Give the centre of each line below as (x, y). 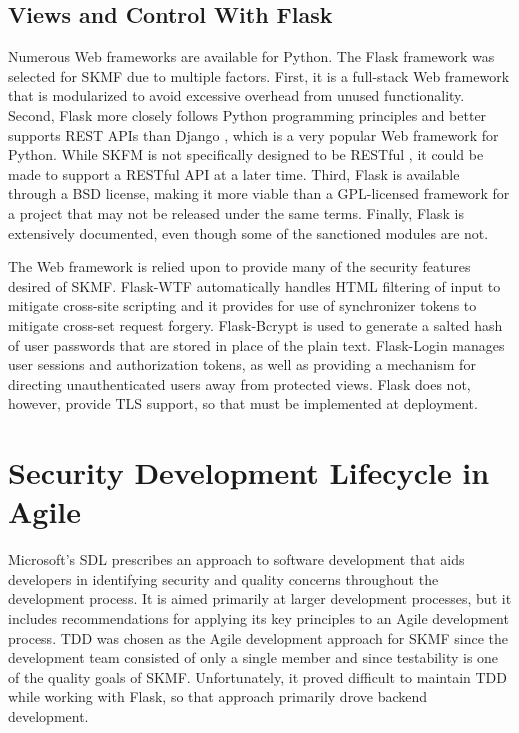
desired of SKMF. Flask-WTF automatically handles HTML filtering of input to (254, 285)
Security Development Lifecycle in (249, 472)
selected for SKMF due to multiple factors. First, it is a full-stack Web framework (259, 75)
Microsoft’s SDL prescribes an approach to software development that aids (236, 559)
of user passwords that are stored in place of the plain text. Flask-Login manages (256, 344)
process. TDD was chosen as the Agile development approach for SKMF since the (258, 637)
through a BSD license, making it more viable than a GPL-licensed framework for (259, 193)
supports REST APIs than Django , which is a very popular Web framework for (253, 134)
